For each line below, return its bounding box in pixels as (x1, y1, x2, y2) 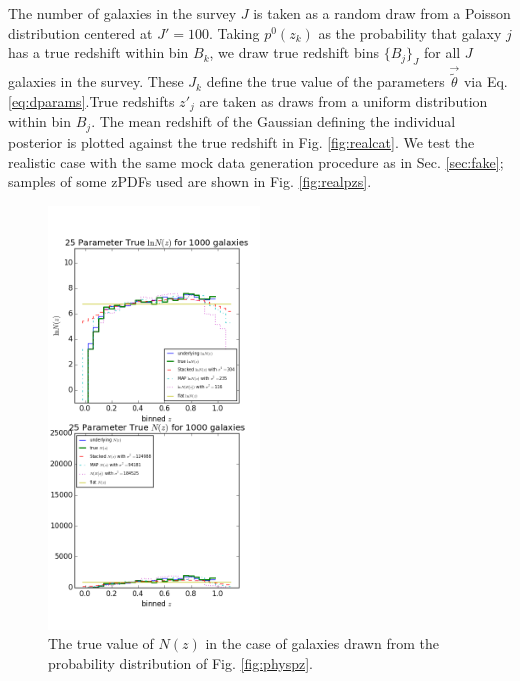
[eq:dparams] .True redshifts (8, 91, 175, 112)
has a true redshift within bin (8, 42, 189, 63)
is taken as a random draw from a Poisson (253, 3, 511, 23)
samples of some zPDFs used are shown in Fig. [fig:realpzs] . (8, 171, 372, 192)
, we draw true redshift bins (209, 42, 379, 63)
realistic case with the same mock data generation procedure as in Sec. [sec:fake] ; (8, 151, 504, 172)
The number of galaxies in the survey (8, 3, 237, 23)
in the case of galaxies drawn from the (205, 633, 439, 654)
